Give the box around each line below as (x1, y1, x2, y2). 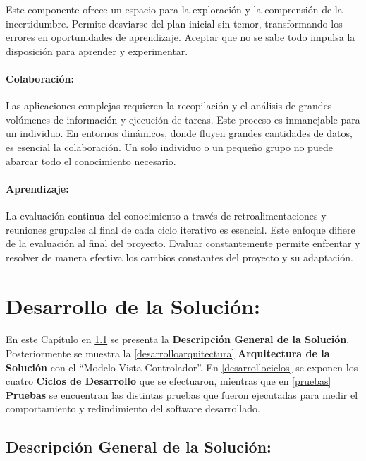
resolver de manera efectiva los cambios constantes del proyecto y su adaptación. (6, 249, 353, 264)
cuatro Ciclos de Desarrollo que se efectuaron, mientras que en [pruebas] (6, 373, 331, 388)
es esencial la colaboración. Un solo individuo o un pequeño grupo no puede (6, 139, 333, 154)
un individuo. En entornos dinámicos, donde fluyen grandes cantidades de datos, (6, 126, 353, 140)
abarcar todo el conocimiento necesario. (6, 153, 176, 168)
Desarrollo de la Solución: (6, 291, 260, 320)
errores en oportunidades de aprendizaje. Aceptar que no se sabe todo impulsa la (6, 30, 355, 44)
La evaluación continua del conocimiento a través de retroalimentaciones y (6, 208, 327, 222)
